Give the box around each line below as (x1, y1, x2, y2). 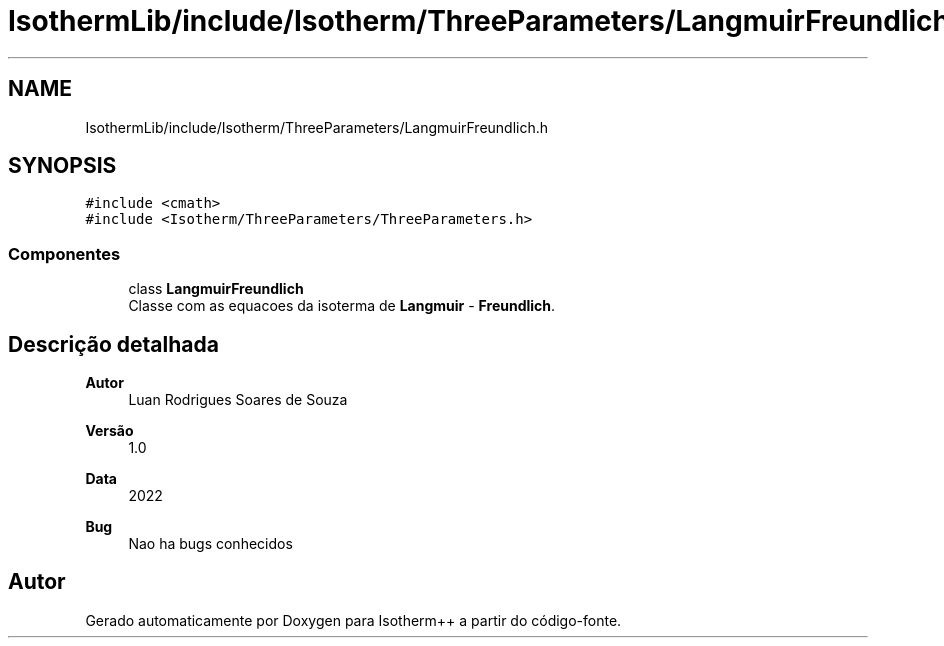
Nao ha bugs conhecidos (128, 535, 293, 553)
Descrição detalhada (8, 331, 219, 357)
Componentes (8, 243, 121, 264)
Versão (85, 422, 134, 440)
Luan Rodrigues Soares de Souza (128, 391, 348, 409)
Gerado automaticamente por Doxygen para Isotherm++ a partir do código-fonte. (85, 611, 622, 629)
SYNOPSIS (8, 153, 117, 179)
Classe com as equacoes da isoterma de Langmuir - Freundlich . (128, 297, 556, 315)
